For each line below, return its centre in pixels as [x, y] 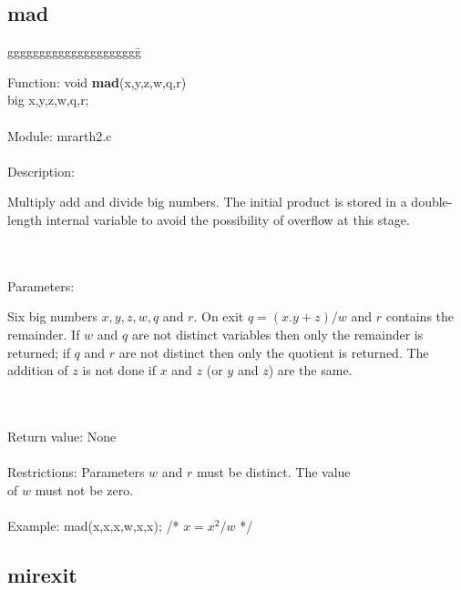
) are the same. [310, 370]
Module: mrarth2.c [60, 135]
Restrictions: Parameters [76, 472]
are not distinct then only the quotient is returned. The [274, 352]
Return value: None [62, 436]
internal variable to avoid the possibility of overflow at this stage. [228, 219]
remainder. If [44, 334]
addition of [38, 370]
